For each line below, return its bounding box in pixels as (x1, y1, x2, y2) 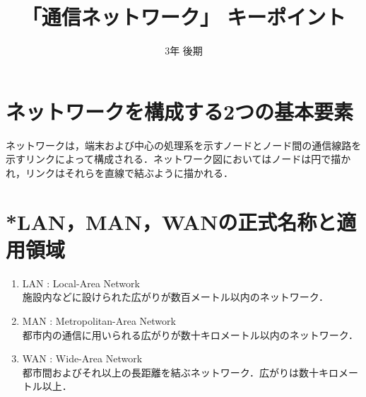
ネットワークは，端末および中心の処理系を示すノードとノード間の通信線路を (6, 137, 362, 152)
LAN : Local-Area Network (22, 275, 140, 290)
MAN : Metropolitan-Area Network (22, 313, 176, 328)
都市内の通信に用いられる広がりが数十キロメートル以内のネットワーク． (22, 327, 359, 342)
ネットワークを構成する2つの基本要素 (6, 96, 354, 125)
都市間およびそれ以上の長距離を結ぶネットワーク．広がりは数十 (22, 364, 319, 379)
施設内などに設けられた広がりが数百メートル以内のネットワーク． (22, 289, 329, 304)
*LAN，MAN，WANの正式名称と (6, 207, 337, 236)
